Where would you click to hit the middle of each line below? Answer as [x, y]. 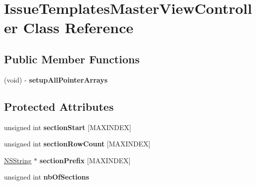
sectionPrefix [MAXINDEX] [85, 160]
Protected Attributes [59, 106]
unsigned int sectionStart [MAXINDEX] [68, 127]
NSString [18, 160]
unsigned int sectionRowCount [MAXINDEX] [77, 144]
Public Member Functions [72, 59]
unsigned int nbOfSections [47, 177]
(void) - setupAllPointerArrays [56, 79]
